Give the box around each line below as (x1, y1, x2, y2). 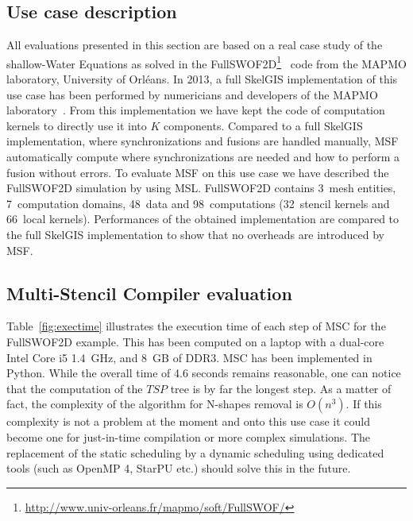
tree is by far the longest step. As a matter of (170, 380, 392, 396)
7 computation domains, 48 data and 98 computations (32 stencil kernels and (6, 195, 390, 211)
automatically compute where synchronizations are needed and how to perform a (6, 149, 400, 165)
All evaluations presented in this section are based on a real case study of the (6, 37, 383, 53)
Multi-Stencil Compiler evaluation (6, 280, 292, 305)
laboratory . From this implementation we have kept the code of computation (6, 102, 385, 118)
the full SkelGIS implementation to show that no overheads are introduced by (6, 226, 384, 242)
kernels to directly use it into (6, 117, 147, 133)
